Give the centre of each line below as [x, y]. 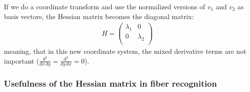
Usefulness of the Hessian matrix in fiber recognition [111, 83]
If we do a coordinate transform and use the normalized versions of [105, 6]
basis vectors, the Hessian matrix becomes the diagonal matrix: [99, 16]
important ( [22, 60]
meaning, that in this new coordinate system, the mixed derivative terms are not [125, 51]
